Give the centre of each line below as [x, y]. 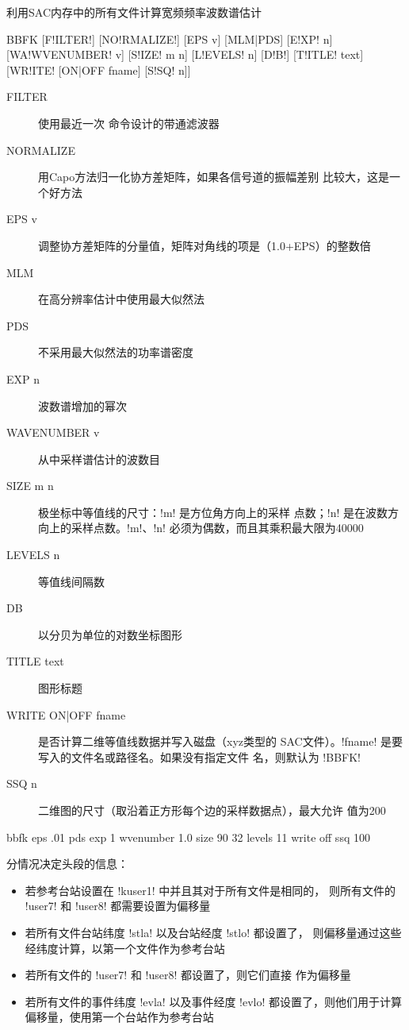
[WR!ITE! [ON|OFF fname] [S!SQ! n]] [99, 69]
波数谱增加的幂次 [82, 405]
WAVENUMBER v [53, 432]
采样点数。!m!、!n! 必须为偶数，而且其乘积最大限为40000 [217, 528]
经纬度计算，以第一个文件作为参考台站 [125, 948]
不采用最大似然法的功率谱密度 [116, 352]
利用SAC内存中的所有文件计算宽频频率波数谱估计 [134, 12]
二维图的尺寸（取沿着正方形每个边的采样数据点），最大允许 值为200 [212, 810]
